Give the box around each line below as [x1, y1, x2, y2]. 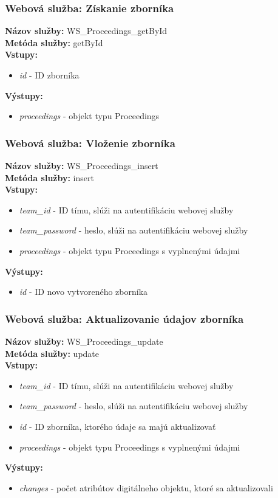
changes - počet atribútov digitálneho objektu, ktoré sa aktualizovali [19, 481, 273, 494]
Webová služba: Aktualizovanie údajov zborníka [5, 311, 244, 326]
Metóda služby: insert [5, 171, 94, 184]
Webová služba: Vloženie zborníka [5, 135, 175, 150]
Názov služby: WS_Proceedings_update [5, 334, 163, 347]
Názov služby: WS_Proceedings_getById [5, 24, 168, 37]
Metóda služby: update [5, 347, 100, 359]
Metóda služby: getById [5, 36, 103, 49]
